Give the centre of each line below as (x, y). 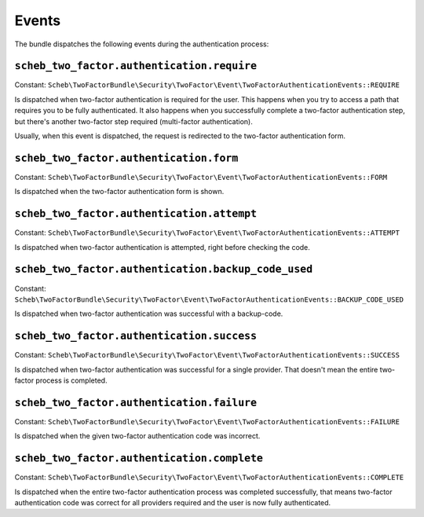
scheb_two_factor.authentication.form (126, 158)
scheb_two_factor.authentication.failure (136, 402)
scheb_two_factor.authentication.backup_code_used (164, 269)
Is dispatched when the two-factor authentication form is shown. (119, 192)
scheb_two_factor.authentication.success (136, 336)
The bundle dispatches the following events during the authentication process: (142, 44)
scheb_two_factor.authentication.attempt (136, 214)
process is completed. (71, 380)
